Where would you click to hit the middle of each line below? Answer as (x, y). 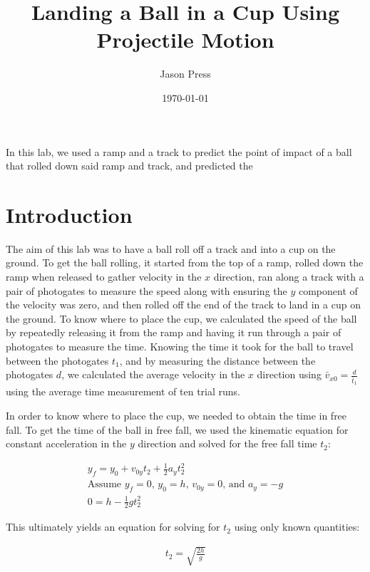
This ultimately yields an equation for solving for (113, 527)
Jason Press (185, 74)
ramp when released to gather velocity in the (104, 276)
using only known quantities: (297, 527)
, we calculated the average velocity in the (153, 374)
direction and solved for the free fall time (227, 443)
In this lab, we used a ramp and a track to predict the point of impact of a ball (179, 151)
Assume (104, 485)
